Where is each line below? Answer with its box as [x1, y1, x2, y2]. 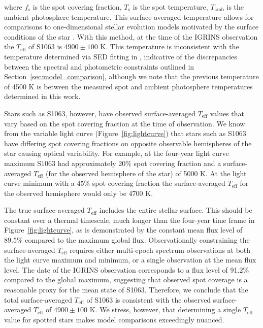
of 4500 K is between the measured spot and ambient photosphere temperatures [4, 81, 253, 91]
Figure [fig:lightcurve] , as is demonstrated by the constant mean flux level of [4, 224, 243, 235]
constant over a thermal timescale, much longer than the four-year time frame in [4, 214, 255, 225]
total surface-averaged [4, 294, 72, 305]
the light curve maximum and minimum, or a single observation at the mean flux [4, 254, 256, 265]
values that [210, 108, 244, 118]
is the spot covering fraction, [32, 2, 122, 12]
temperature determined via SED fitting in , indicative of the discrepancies [4, 51, 237, 61]
